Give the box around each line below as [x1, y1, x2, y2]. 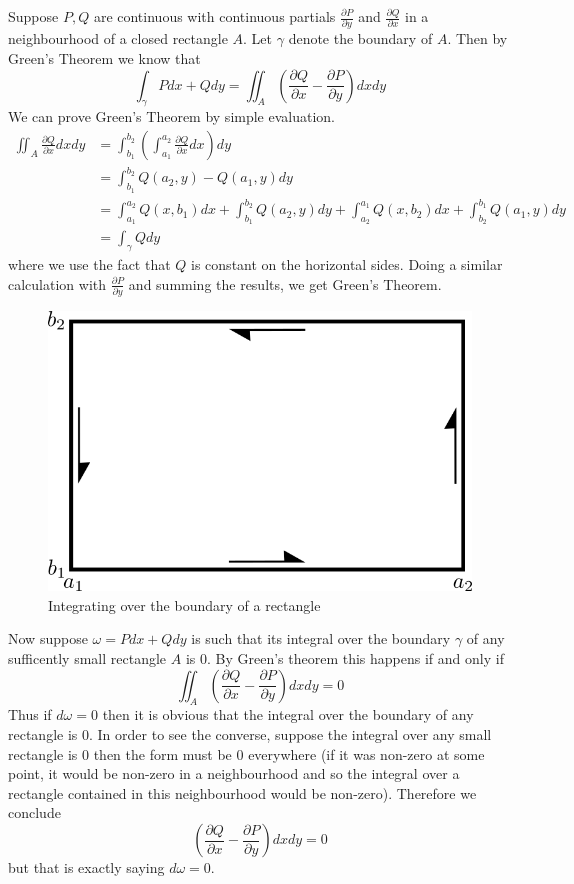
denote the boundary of [288, 28, 433, 49]
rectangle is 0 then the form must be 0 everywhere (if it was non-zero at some [8, 743, 485, 764]
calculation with [8, 273, 107, 294]
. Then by [447, 28, 508, 49]
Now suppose [8, 628, 88, 649]
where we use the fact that [8, 254, 171, 275]
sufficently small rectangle [8, 648, 167, 669]
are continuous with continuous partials [93, 6, 336, 26]
